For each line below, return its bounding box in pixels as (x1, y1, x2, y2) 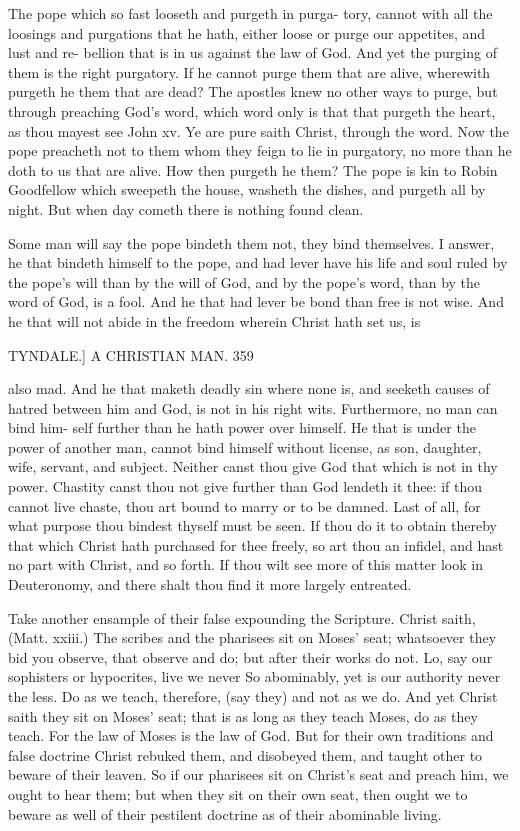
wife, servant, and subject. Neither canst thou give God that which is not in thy (8, 456, 498, 477)
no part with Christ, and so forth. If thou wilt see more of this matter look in (8, 554, 483, 575)
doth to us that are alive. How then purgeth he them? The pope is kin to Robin (8, 159, 498, 180)
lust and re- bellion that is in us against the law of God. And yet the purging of (8, 42, 497, 63)
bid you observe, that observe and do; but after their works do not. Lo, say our (8, 646, 493, 667)
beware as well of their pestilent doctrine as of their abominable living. (8, 803, 442, 824)
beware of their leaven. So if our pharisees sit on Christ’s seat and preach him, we (8, 764, 509, 785)
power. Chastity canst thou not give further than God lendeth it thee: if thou (8, 476, 483, 497)
